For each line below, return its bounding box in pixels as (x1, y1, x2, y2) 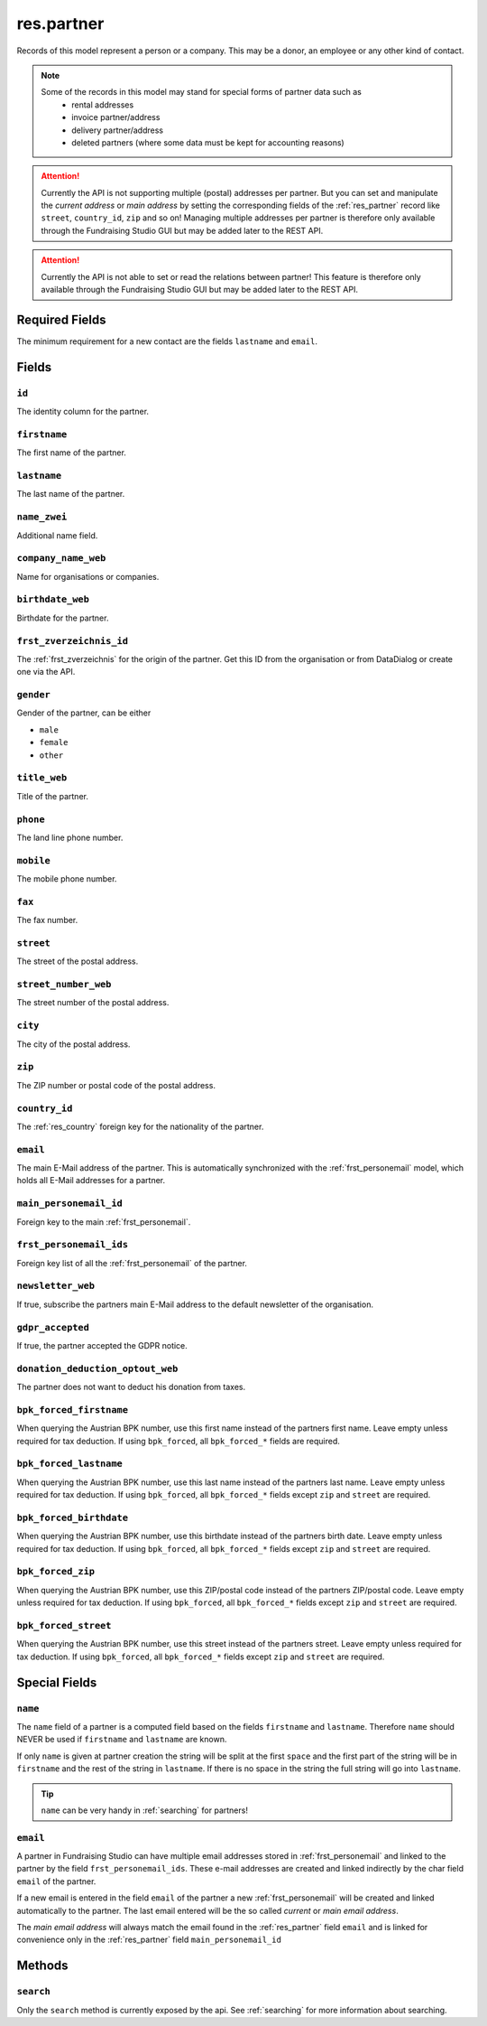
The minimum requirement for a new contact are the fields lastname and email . (16, 335, 317, 347)
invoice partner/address (71, 112, 161, 123)
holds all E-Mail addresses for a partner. (16, 1175, 166, 1186)
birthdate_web (16, 593, 90, 605)
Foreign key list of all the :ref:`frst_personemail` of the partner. (16, 1257, 248, 1268)
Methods (16, 1958, 69, 1974)
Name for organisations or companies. (16, 571, 160, 582)
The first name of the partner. (16, 447, 126, 458)
